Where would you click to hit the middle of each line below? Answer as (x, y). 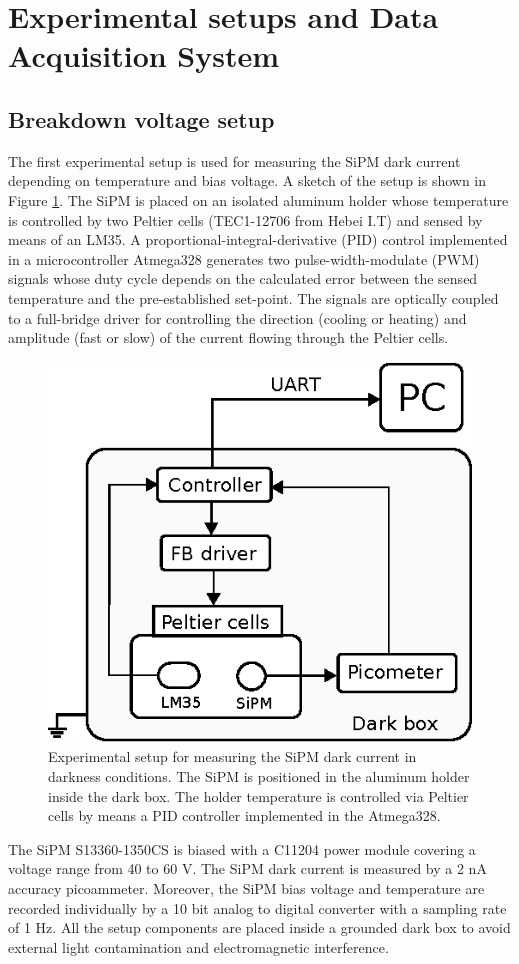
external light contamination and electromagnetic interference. (198, 946)
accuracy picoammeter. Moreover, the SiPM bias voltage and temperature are (246, 887)
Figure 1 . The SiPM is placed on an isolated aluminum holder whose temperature (258, 199)
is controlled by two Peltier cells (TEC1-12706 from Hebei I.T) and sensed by (245, 219)
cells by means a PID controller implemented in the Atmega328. (244, 815)
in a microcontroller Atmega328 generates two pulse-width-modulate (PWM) (244, 258)
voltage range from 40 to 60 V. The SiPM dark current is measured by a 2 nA (247, 868)
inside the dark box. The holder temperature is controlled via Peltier (258, 795)
